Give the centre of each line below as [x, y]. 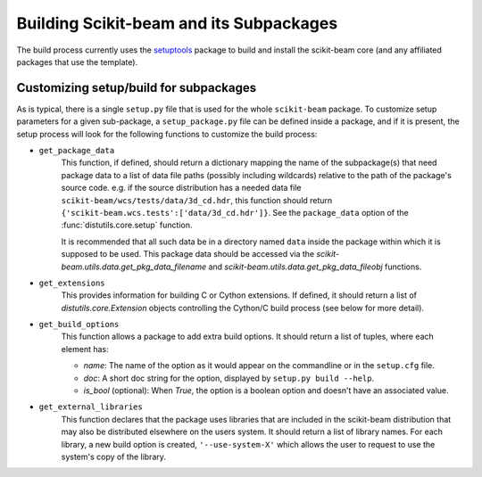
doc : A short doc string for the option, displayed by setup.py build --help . [229, 378]
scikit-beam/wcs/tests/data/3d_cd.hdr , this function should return [197, 200]
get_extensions [72, 283]
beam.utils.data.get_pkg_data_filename [134, 267]
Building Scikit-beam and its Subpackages [177, 23]
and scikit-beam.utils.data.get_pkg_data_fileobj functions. [315, 267]
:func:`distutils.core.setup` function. [127, 225]
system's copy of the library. [114, 456]
